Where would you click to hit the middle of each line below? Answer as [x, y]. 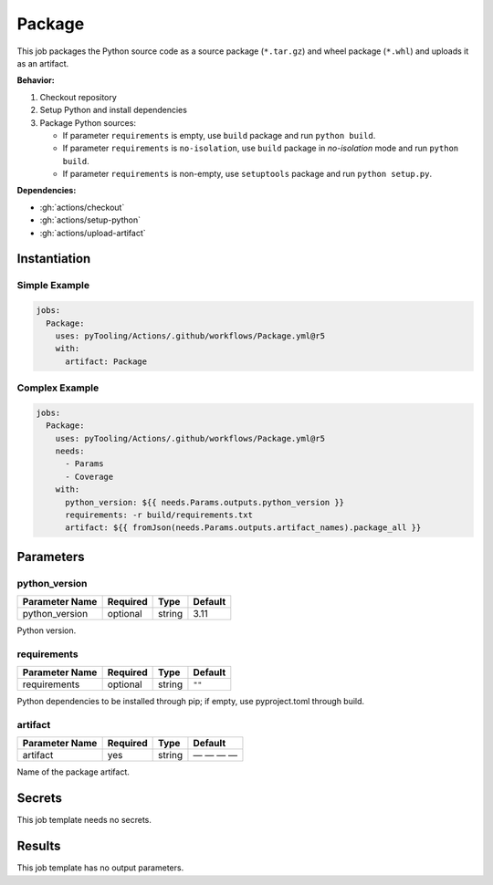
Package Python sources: [88, 122]
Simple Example [53, 286]
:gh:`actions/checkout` [82, 207]
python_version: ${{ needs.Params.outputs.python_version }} [205, 502]
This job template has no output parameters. [100, 868]
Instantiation [54, 259]
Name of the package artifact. [73, 772]
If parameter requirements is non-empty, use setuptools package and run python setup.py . [247, 174]
